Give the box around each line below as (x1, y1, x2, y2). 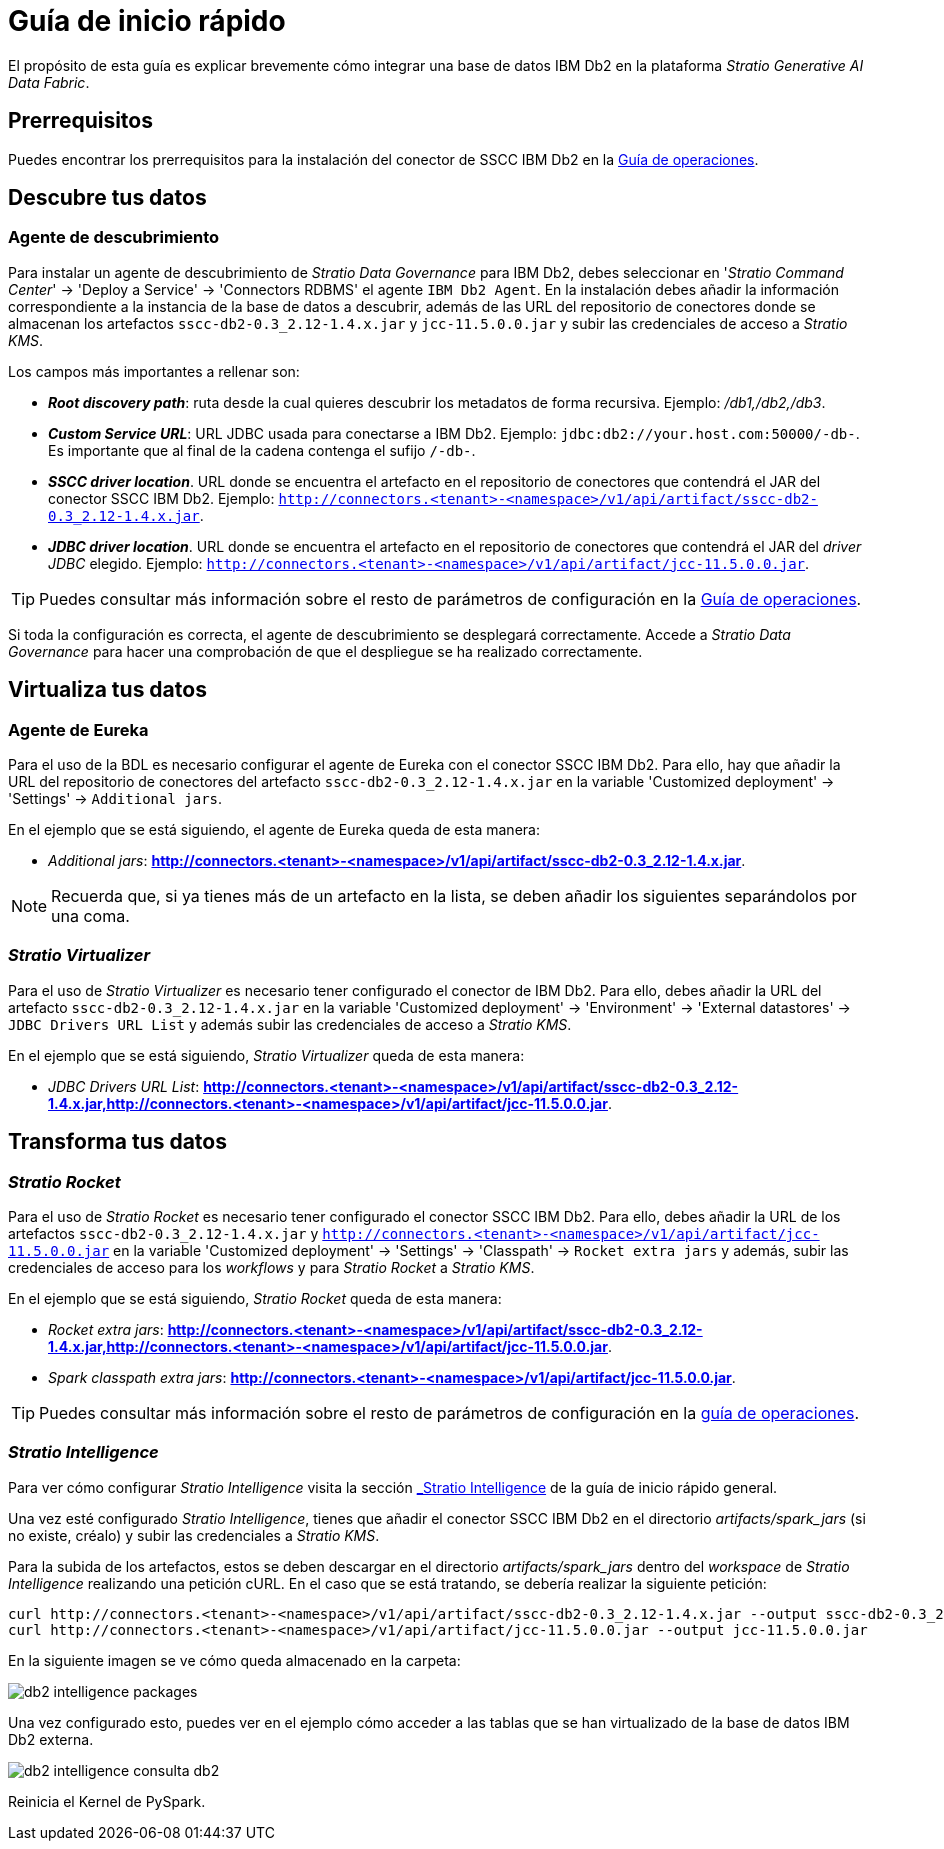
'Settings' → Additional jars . (8, 790, 223, 808)
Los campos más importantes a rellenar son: (8, 362, 300, 380)
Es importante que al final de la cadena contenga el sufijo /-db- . (48, 441, 476, 459)
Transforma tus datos (8, 1129, 227, 1155)
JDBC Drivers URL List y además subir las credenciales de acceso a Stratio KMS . (8, 1015, 572, 1033)
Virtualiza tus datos (8, 677, 207, 703)
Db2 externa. (8, 1730, 94, 1748)
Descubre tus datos (8, 185, 207, 211)
